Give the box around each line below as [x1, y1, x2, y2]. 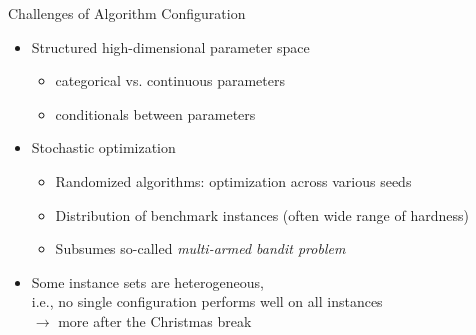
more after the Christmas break [58, 310, 252, 331]
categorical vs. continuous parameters [55, 70, 285, 91]
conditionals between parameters [55, 103, 256, 124]
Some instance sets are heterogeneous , [31, 271, 264, 292]
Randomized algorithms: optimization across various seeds [55, 170, 412, 191]
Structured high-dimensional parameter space [31, 36, 310, 57]
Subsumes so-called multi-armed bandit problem [55, 238, 346, 259]
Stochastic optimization [31, 137, 176, 158]
